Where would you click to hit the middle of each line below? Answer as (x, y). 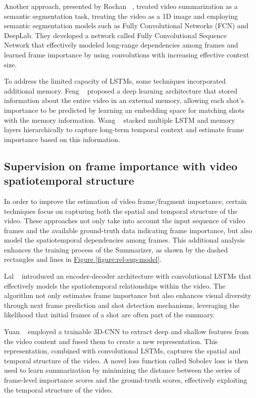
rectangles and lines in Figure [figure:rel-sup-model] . (83, 259)
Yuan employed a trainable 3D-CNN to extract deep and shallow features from (127, 331)
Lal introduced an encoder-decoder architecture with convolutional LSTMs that (128, 276)
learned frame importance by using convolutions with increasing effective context (127, 54)
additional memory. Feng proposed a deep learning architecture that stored (121, 90)
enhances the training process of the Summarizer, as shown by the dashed (116, 249)
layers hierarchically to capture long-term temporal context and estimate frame (124, 129)
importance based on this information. (62, 139)
